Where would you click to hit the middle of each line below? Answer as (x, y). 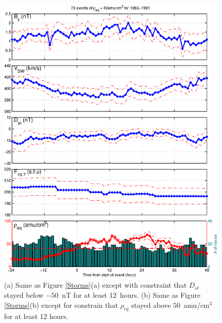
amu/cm (197, 305)
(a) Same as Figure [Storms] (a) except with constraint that (95, 285)
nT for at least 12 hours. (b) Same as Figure (131, 295)
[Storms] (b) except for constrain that (61, 305)
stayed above (151, 305)
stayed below (24, 295)
